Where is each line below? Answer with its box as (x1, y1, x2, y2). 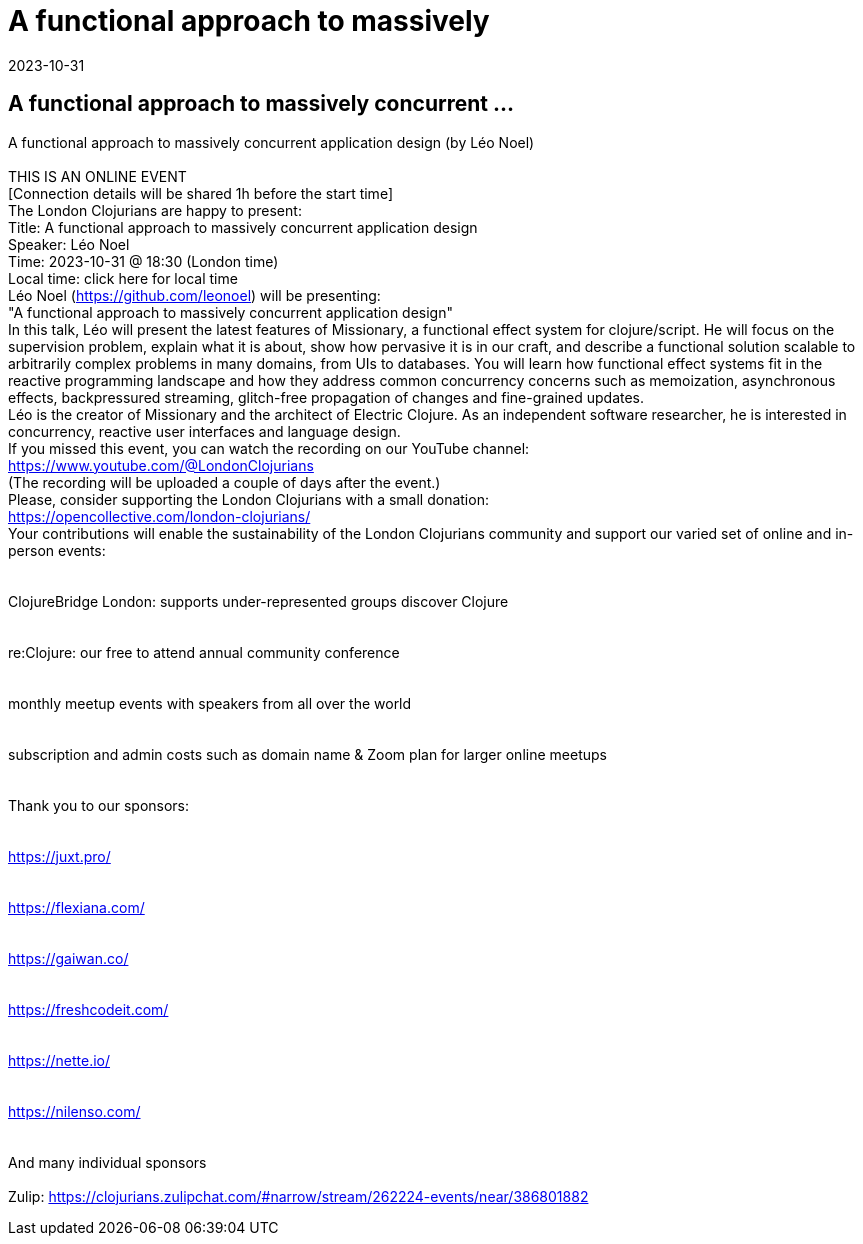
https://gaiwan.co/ (8, 949, 129, 967)
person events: (8, 541, 106, 559)
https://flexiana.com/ (8, 898, 145, 916)
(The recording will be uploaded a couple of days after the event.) (8, 473, 441, 491)
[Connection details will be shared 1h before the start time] (8, 184, 393, 202)
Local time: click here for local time (8, 269, 238, 287)
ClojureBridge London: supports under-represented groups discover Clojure (8, 592, 509, 610)
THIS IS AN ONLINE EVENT (8, 167, 187, 185)
